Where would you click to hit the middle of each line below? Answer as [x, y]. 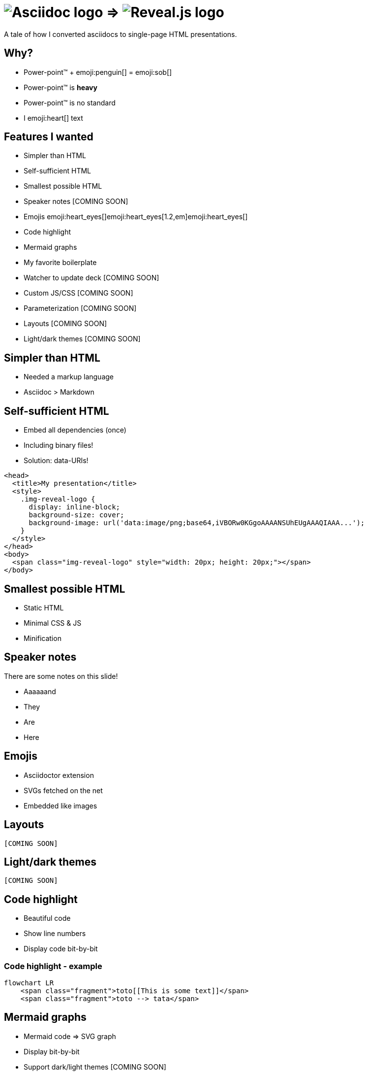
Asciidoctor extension [59, 775]
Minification [43, 638]
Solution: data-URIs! [56, 461]
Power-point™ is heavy [61, 87]
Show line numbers [55, 934]
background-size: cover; [76, 515]
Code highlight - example [53, 966]
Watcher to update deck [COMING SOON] [92, 278]
